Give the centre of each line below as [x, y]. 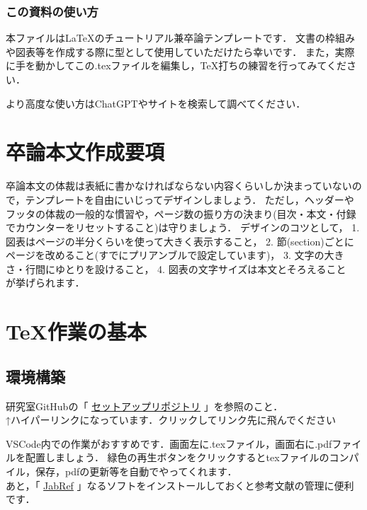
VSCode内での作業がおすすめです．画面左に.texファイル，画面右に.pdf [169, 443]
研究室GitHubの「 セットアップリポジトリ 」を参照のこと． [145, 406]
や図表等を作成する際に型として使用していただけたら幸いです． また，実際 [180, 51]
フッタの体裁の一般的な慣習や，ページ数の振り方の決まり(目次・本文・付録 [181, 213]
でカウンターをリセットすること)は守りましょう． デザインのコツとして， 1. [183, 227]
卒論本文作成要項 [85, 152]
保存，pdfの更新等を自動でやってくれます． [136, 471]
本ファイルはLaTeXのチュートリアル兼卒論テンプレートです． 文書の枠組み [180, 38]
